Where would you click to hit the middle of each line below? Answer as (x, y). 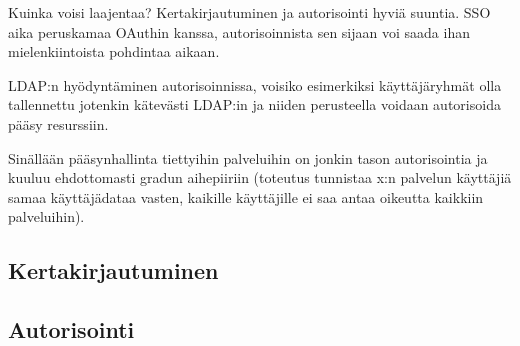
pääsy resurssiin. (58, 123)
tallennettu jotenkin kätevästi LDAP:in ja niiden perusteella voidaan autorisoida (254, 104)
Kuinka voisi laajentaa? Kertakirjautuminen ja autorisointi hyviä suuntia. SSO (249, 12)
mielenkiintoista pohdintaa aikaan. (114, 51)
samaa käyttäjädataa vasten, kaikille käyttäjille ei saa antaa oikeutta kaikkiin (246, 196)
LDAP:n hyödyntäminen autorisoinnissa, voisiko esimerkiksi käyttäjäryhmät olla (255, 84)
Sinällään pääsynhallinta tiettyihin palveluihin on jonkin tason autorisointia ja (248, 157)
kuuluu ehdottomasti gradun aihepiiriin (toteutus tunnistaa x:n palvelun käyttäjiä (260, 177)
